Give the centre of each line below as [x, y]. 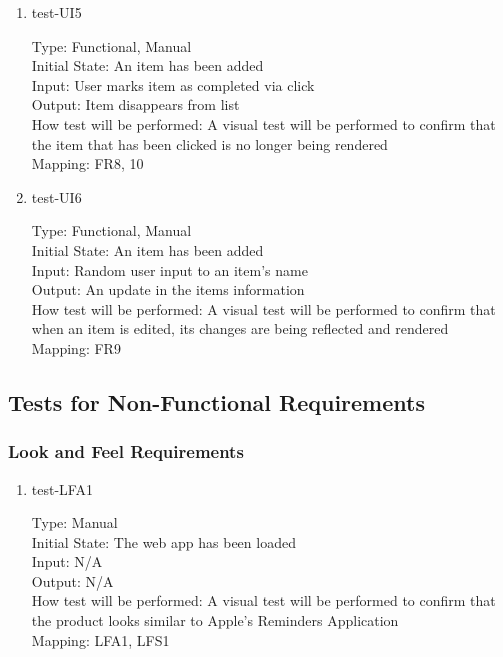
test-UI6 [56, 196]
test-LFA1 [62, 488]
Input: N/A [67, 561]
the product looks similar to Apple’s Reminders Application [215, 620]
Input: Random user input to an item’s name [169, 269]
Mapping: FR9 [76, 347]
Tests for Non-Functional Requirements [216, 401]
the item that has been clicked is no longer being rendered [209, 143]
